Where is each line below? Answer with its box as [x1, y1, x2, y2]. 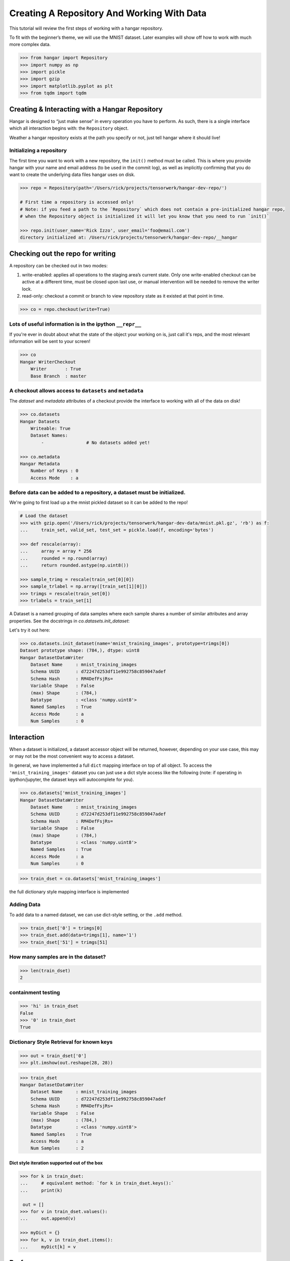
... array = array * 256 [20, 548, 92, 554]
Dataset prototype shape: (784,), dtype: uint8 [20, 648, 139, 653]
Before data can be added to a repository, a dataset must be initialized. [9, 489, 186, 496]
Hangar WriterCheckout [20, 359, 76, 365]
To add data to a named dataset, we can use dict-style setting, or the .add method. [9, 911, 183, 918]
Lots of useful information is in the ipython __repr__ [9, 320, 141, 327]
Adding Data [9, 901, 41, 908]
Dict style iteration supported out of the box [9, 1160, 103, 1166]
